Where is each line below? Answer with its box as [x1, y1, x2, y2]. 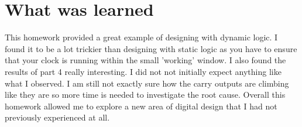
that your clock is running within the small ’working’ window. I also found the [5, 54, 286, 66]
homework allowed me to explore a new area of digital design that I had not [5, 99, 277, 112]
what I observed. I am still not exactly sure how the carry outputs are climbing [5, 77, 289, 89]
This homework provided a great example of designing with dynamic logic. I [5, 31, 278, 43]
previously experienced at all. [5, 111, 110, 123]
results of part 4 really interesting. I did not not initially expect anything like [5, 65, 282, 77]
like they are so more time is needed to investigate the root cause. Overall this [5, 88, 286, 101]
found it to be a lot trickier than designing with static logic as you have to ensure [5, 42, 297, 54]
